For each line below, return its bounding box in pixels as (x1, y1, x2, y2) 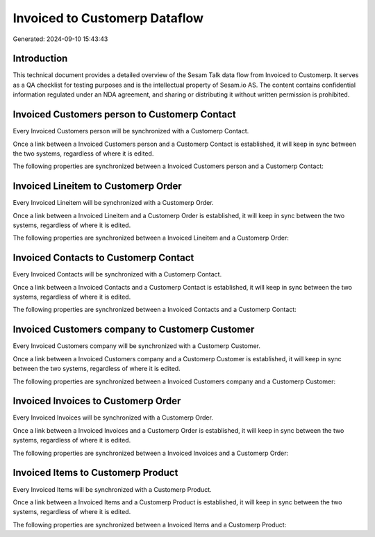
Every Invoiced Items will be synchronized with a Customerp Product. (12, 485, 212, 493)
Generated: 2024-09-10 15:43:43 (12, 35, 108, 43)
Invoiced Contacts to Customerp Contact (12, 252, 194, 264)
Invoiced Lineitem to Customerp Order (12, 181, 182, 192)
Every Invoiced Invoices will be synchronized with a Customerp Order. (12, 413, 213, 422)
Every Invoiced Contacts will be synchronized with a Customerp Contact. (12, 270, 222, 279)
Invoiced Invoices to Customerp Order (12, 395, 181, 407)
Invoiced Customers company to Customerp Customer (12, 324, 255, 336)
